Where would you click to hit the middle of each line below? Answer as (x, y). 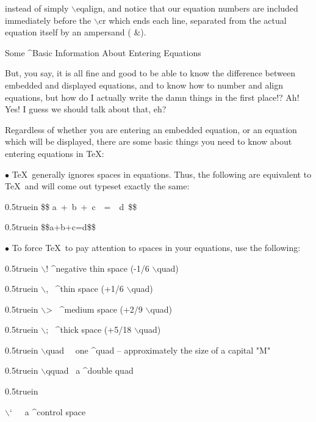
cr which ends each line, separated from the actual (192, 20)
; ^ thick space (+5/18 (89, 329)
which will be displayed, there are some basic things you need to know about (149, 141)
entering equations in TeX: (55, 153)
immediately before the (48, 20)
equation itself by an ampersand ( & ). (76, 32)
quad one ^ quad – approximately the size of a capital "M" (158, 350)
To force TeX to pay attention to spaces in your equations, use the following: (156, 247)
